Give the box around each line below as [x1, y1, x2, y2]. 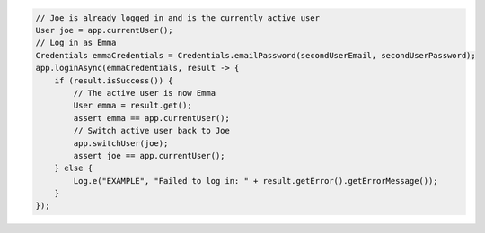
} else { [54, 163, 93, 174]
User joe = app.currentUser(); [35, 25, 174, 35]
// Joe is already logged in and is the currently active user [35, 13, 321, 22]
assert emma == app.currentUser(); [73, 113, 231, 123]
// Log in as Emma [35, 38, 117, 48]
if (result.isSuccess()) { [54, 75, 174, 85]
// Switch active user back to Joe [73, 125, 231, 136]
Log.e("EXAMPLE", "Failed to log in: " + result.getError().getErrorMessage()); [73, 176, 439, 186]
